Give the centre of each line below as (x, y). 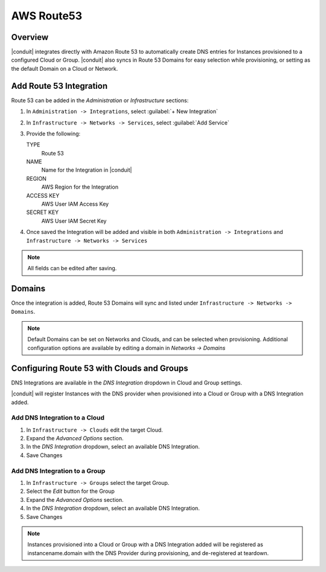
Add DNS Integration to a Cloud (58, 418)
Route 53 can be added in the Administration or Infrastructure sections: (100, 100)
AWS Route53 (47, 16)
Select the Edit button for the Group (70, 491)
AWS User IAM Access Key (75, 204)
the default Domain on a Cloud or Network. (65, 68)
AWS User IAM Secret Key (74, 221)
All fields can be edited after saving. (72, 268)
